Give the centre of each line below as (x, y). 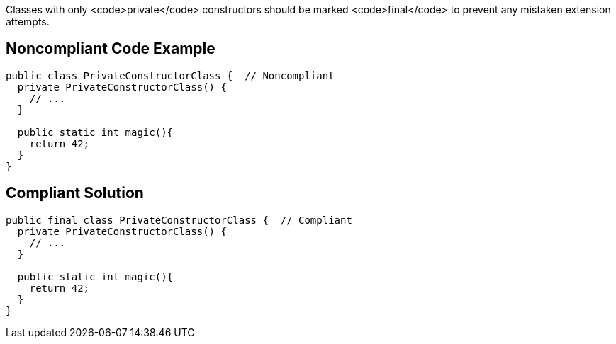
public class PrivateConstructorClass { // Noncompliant (170, 75)
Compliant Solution (75, 193)
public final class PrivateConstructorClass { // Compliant (179, 220)
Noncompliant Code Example (111, 49)
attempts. (28, 22)
